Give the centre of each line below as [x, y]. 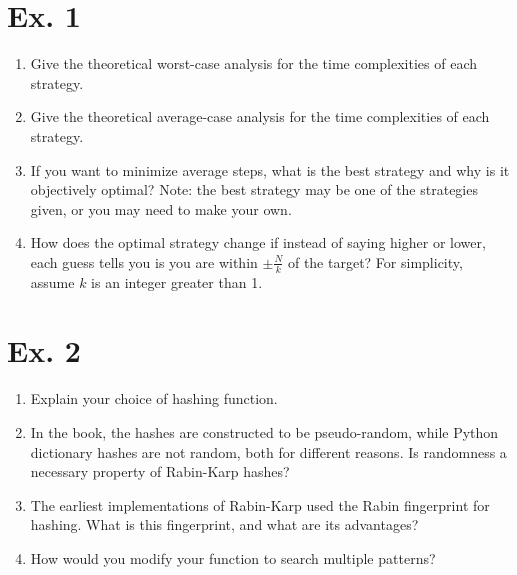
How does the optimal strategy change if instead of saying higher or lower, [258, 242]
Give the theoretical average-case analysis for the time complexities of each [260, 116]
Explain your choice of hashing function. [154, 398]
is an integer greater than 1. [177, 281]
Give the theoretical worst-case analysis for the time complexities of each [253, 63]
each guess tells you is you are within [144, 261]
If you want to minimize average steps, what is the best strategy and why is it [270, 169]
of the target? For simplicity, [375, 261]
